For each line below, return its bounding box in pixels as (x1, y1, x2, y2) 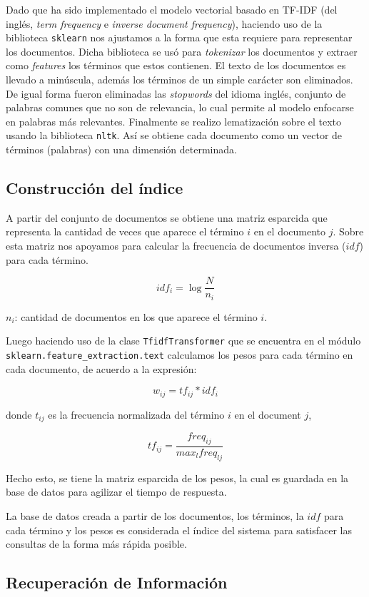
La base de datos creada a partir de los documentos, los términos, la (6, 508, 304, 523)
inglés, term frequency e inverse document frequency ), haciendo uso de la (6, 16, 323, 31)
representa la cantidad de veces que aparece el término (6, 224, 244, 239)
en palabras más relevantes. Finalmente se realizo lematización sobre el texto (6, 113, 342, 128)
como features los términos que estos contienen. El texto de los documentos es (6, 58, 346, 73)
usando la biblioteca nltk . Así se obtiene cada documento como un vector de (6, 128, 343, 143)
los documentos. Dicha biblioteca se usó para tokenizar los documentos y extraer (6, 44, 358, 58)
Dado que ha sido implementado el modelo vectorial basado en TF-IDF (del (6, 2, 338, 16)
